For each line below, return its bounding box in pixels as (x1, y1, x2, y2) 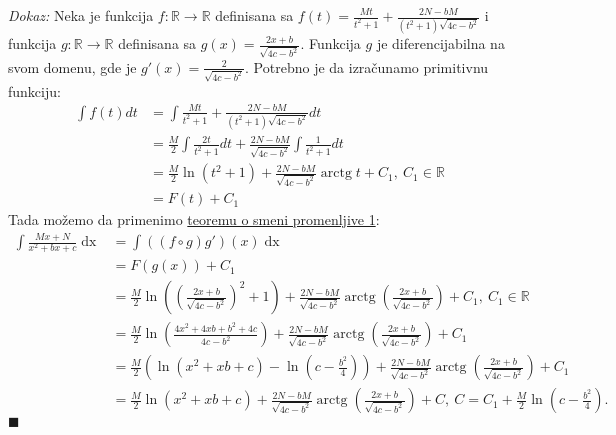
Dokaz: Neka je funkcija (8, 5, 154, 25)
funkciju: (8, 80, 61, 101)
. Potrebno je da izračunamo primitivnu (245, 56, 489, 77)
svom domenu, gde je (8, 56, 137, 77)
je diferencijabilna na (376, 33, 505, 54)
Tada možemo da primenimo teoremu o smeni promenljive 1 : (8, 209, 380, 230)
